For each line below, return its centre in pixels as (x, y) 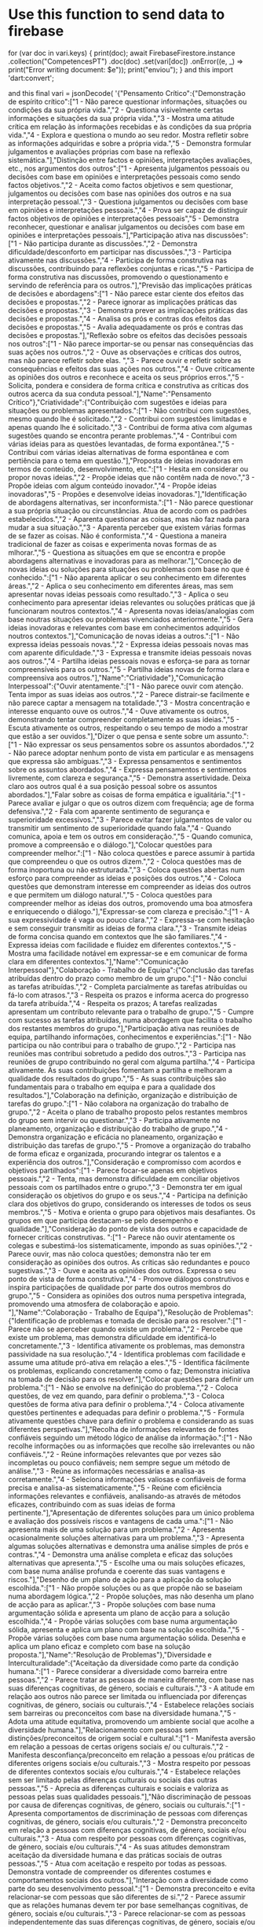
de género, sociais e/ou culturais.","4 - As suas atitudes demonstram (119, 1846)
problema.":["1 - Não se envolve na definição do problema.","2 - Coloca (123, 1387)
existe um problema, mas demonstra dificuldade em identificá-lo (113, 1337)
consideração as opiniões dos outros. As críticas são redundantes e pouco (129, 1262)
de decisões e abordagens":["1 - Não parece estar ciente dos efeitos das (126, 293)
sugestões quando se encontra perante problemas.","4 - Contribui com (122, 435)
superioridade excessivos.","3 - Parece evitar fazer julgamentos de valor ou (130, 820)
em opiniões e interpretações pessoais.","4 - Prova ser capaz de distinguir (128, 210)
